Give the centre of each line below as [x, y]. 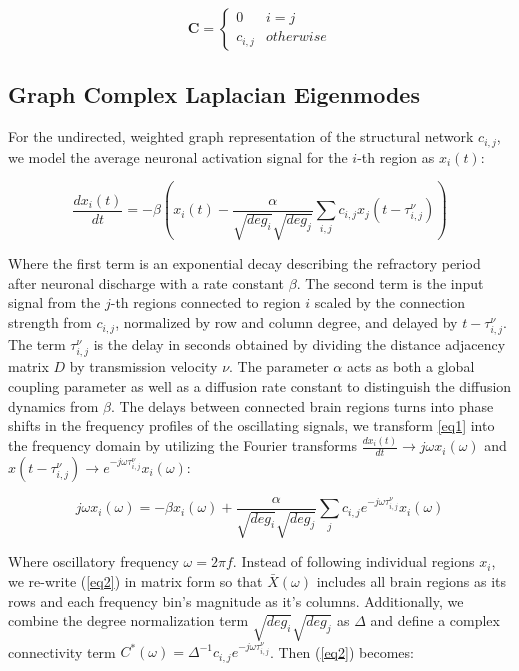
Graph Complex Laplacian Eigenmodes [214, 94]
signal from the [54, 302]
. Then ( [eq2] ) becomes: [341, 651]
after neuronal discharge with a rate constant [146, 282]
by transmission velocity [143, 366]
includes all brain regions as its [411, 580]
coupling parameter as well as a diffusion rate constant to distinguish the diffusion [260, 385]
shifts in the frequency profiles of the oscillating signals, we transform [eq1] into [251, 425]
